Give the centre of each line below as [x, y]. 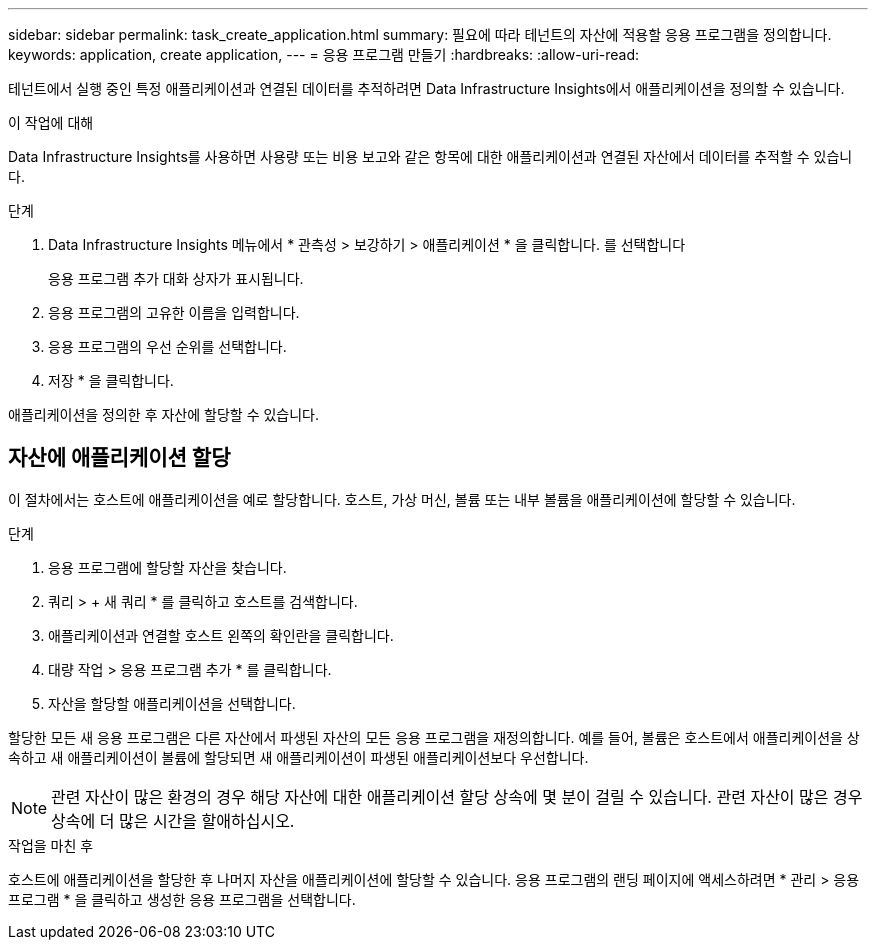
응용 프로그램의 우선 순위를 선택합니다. [167, 346]
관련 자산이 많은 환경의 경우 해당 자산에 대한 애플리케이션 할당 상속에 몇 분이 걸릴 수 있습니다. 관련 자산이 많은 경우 [457, 796]
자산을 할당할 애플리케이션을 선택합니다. [172, 703]
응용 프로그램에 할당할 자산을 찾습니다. [167, 567]
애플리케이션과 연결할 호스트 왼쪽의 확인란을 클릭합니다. [221, 635]
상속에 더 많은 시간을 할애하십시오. [173, 820]
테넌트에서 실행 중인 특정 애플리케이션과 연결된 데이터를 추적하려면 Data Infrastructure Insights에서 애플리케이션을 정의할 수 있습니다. [426, 88]
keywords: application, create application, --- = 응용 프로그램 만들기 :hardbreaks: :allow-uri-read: [324, 54]
